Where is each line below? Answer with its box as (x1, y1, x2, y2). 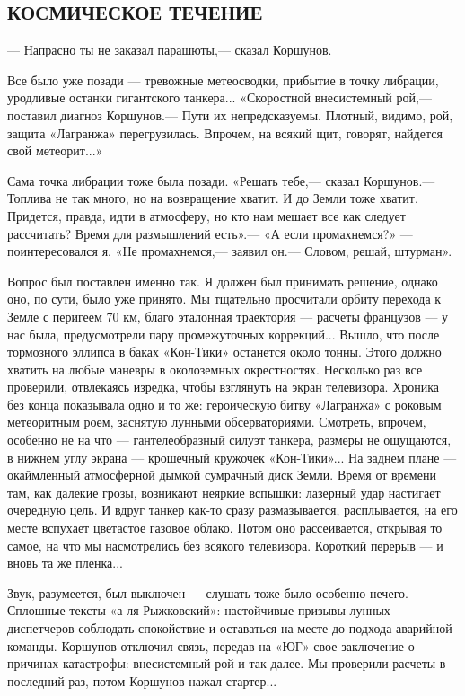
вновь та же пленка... (7, 553, 123, 572)
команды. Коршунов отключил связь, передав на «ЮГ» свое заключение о (7, 636, 415, 655)
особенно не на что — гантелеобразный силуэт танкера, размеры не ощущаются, (7, 430, 452, 449)
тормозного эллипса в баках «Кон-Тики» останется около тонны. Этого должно (7, 342, 442, 361)
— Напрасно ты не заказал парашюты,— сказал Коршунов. (7, 40, 332, 59)
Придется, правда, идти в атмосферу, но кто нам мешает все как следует (7, 206, 406, 225)
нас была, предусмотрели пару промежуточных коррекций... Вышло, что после (7, 324, 440, 343)
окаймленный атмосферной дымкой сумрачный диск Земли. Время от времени (7, 465, 436, 484)
